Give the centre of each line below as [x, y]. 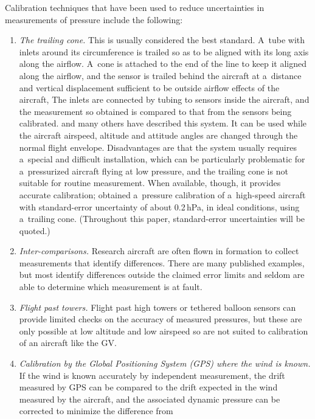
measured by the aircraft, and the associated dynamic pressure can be [150, 399]
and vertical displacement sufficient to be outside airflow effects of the [149, 87]
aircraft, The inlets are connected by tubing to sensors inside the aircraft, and [164, 99]
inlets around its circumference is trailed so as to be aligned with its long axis [164, 51]
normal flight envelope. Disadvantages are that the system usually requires [158, 147]
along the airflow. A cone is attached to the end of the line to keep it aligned [163, 64]
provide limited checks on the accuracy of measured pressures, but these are [161, 319]
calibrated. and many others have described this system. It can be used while [163, 123]
